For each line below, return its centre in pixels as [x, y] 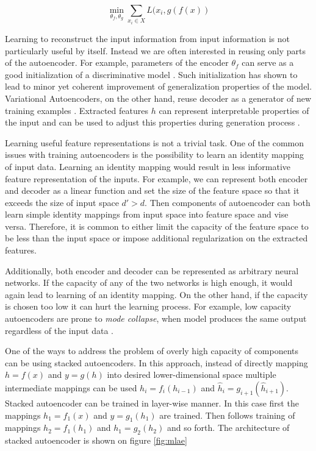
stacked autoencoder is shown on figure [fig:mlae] [96, 440]
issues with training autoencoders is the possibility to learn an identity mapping [154, 154]
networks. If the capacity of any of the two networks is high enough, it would [149, 282]
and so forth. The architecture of [228, 428]
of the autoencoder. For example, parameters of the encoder [117, 62]
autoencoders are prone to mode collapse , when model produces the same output [156, 318]
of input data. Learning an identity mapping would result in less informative [148, 166]
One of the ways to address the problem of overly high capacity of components [152, 351]
